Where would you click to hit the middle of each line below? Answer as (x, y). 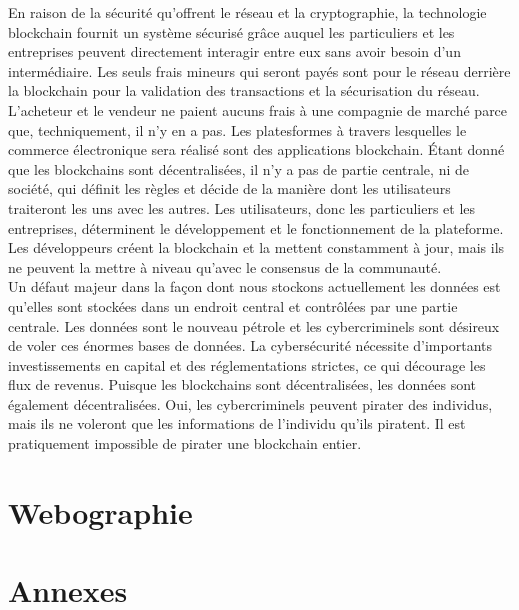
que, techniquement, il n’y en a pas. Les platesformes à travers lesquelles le (237, 129)
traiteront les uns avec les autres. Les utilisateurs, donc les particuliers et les (242, 207)
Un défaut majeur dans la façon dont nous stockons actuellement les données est (254, 286)
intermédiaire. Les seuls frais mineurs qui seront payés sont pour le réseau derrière (259, 70)
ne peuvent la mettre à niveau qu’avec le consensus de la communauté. (225, 266)
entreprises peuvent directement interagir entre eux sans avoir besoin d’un (234, 51)
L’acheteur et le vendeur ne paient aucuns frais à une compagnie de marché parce (258, 109)
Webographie (100, 511)
